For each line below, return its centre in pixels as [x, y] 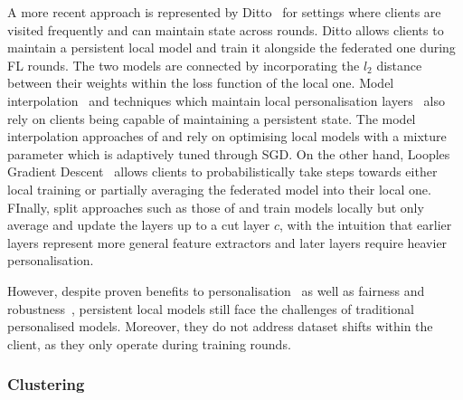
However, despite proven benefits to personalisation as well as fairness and [216, 290]
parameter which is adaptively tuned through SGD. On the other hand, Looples [229, 153]
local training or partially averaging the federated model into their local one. [219, 189]
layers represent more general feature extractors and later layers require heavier [227, 242]
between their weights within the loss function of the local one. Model [201, 83]
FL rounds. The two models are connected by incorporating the [184, 65]
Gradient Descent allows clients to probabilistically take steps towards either [222, 171]
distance [399, 65]
